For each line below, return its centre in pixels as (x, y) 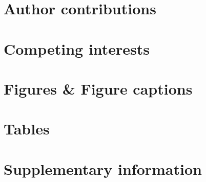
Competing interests (77, 48)
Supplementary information (103, 168)
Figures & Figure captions (98, 88)
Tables (27, 129)
